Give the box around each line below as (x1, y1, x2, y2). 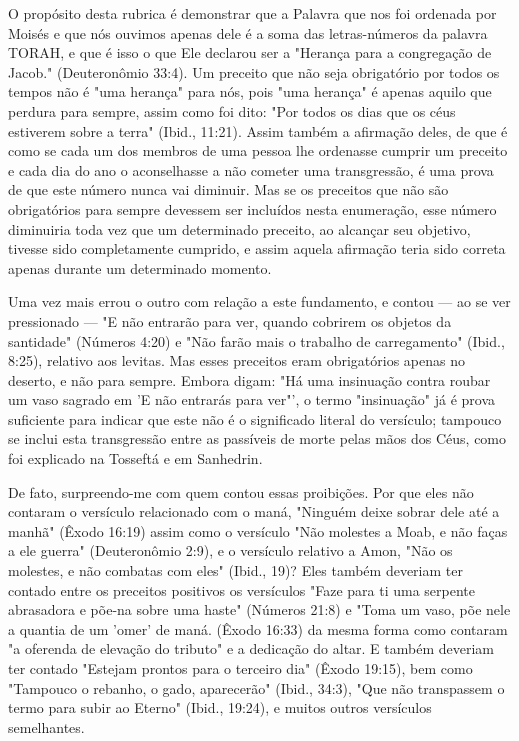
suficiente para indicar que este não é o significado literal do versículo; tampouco (8, 408, 502, 429)
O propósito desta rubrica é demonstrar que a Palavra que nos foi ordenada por (8, 3, 497, 23)
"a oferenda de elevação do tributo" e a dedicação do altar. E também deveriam (8, 638, 495, 659)
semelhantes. (8, 716, 85, 737)
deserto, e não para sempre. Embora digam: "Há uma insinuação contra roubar (8, 369, 491, 390)
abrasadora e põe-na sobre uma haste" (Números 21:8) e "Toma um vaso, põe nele (8, 599, 511, 620)
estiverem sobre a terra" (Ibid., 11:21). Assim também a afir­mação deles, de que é (8, 120, 508, 141)
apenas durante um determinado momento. (8, 257, 272, 278)
